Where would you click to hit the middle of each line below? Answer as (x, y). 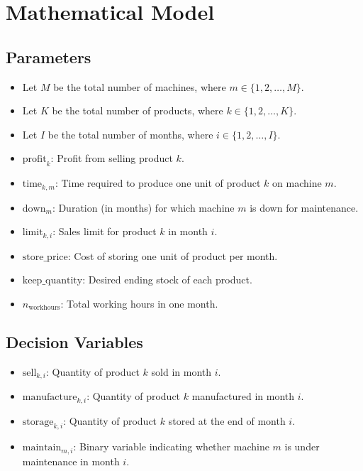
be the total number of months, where (130, 134)
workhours (44, 308)
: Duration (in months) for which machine (143, 207)
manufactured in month (243, 396)
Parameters (49, 56)
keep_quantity (52, 281)
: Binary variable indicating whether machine (171, 446)
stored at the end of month (227, 420)
